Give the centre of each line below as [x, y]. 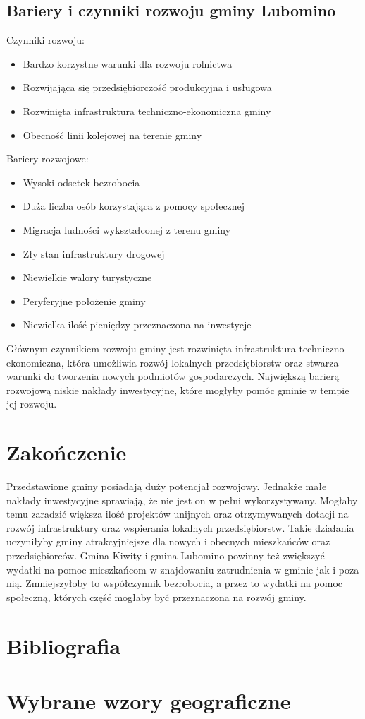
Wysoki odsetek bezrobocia [81, 182]
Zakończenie [67, 452]
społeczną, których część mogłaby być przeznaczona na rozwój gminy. [156, 596]
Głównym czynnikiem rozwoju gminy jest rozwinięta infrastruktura [151, 348]
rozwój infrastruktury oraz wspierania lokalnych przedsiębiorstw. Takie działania [180, 527]
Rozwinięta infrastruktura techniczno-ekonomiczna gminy [147, 111]
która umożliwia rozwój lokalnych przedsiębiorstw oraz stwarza [203, 362]
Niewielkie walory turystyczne [87, 277]
